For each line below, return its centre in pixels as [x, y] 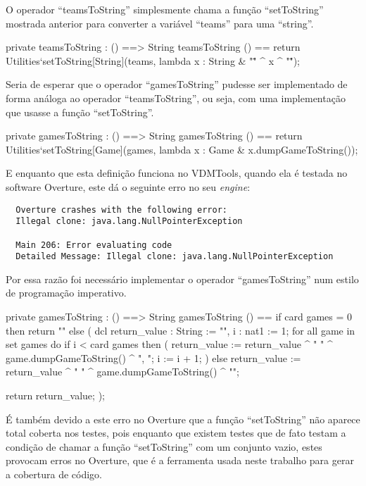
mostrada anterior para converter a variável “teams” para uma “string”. [160, 23]
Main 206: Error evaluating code [94, 245]
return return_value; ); [55, 395]
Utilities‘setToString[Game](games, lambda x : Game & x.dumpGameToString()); [182, 149]
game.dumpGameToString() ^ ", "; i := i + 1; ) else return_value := [153, 357]
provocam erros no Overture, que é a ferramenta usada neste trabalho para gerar [180, 460]
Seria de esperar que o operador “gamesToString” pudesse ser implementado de [177, 84]
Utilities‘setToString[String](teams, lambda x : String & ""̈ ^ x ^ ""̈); [153, 60]
